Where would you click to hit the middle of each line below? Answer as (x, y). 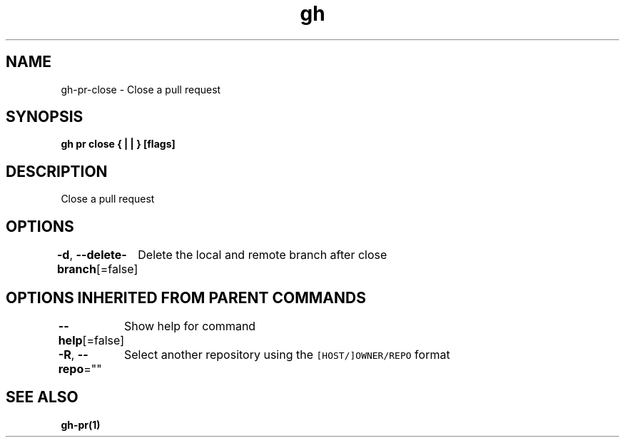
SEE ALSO (42, 397)
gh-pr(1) (81, 424)
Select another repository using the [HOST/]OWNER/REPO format (287, 354)
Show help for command (190, 326)
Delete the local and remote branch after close (263, 255)
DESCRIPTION (57, 171)
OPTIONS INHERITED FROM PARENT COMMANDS (186, 297)
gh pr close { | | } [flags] (118, 144)
